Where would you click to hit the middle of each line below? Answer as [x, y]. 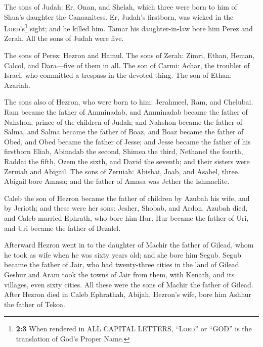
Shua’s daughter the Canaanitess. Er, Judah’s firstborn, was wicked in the [119, 16]
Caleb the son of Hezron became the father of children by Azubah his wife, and [127, 198]
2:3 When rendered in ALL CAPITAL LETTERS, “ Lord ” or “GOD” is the [134, 329]
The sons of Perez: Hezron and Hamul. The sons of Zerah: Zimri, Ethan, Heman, [129, 55]
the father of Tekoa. [35, 304]
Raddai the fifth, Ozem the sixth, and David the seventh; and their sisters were [127, 161]
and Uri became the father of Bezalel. [62, 228]
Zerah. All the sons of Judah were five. [64, 38]
